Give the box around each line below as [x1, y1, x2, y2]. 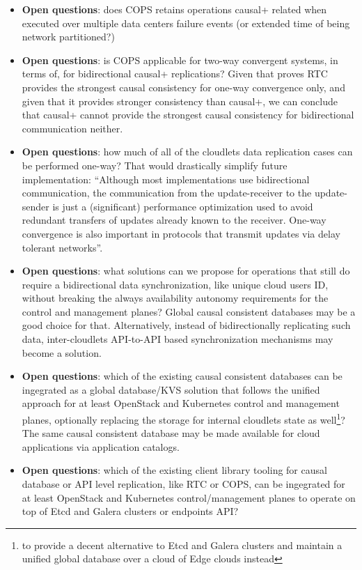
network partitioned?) [22, 29, 115, 44]
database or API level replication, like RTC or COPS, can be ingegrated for [22, 477, 345, 491]
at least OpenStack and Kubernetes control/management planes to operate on [22, 490, 356, 504]
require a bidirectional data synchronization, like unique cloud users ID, [22, 277, 329, 291]
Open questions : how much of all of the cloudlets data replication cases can [22, 144, 353, 159]
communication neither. [22, 121, 123, 135]
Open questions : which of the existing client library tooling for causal [22, 463, 327, 477]
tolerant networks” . [22, 240, 103, 254]
